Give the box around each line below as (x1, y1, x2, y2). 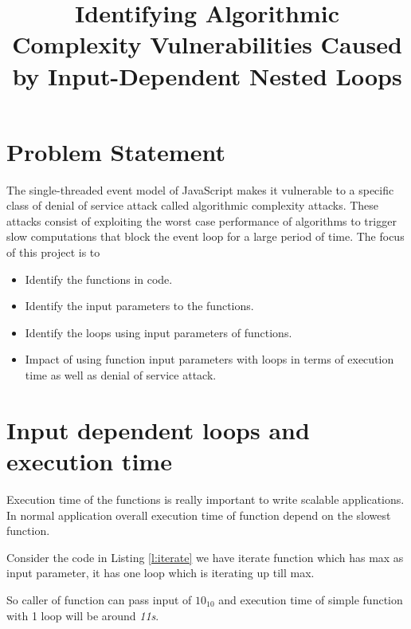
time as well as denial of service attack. (25, 367, 217, 383)
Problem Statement (6, 135, 225, 167)
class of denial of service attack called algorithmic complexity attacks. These (6, 197, 379, 214)
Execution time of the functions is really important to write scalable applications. (6, 490, 405, 507)
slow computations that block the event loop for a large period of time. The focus (6, 228, 405, 245)
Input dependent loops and (6, 413, 310, 446)
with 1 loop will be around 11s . (6, 607, 159, 623)
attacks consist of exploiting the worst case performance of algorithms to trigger (6, 212, 397, 229)
